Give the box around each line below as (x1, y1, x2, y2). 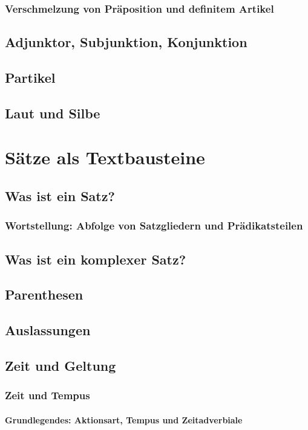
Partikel (5, 68, 56, 87)
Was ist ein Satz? (5, 186, 115, 205)
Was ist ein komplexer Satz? (5, 249, 186, 268)
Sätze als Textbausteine (5, 145, 205, 170)
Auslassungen (5, 321, 91, 339)
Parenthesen (5, 285, 84, 304)
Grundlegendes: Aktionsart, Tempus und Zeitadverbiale (5, 413, 243, 426)
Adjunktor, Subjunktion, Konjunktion (5, 33, 247, 51)
